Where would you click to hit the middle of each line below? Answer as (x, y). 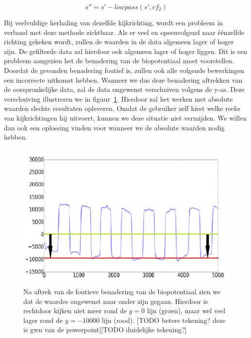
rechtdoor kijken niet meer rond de (75, 311)
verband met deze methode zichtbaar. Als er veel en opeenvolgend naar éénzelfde (124, 32)
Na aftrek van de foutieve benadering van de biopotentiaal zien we (122, 292)
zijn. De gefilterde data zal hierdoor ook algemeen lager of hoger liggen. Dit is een (126, 51)
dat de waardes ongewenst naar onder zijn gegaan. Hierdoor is (116, 301)
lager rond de (43, 320)
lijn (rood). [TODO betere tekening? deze (164, 320)
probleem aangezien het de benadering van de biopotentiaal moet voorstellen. (119, 61)
